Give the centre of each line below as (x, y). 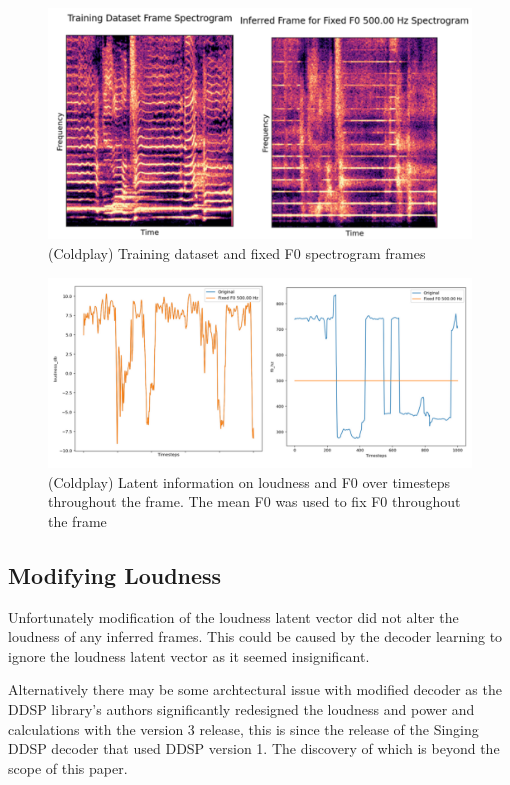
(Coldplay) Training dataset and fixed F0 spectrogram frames (237, 253)
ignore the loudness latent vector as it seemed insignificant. (189, 655)
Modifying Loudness (115, 574)
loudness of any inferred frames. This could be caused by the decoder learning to (255, 636)
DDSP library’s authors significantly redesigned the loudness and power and (241, 709)
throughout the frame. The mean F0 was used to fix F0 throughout (254, 501)
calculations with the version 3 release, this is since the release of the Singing (243, 728)
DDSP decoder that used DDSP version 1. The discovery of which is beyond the (254, 748)
